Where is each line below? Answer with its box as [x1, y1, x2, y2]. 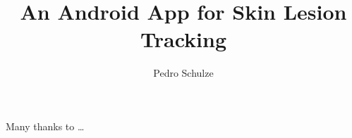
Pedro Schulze [153, 65, 214, 80]
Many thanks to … [6, 118, 85, 133]
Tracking [140, 25, 226, 54]
